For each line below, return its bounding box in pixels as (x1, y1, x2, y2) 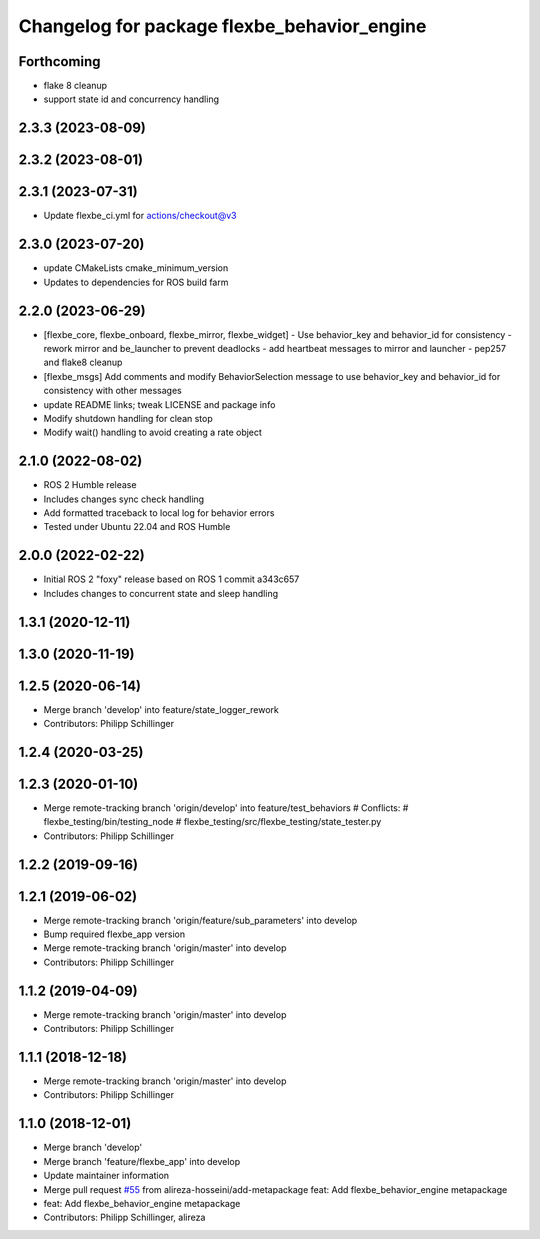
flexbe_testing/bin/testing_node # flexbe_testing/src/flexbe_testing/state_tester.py (43, 816, 382, 828)
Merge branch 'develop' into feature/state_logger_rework (43, 703, 280, 715)
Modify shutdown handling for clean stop (43, 412, 214, 424)
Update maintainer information (43, 1170, 170, 1182)
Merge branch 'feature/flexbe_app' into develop (43, 1155, 241, 1167)
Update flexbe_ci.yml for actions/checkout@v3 (43, 210, 237, 222)
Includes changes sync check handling (43, 493, 205, 505)
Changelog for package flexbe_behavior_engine (18, 15, 427, 37)
